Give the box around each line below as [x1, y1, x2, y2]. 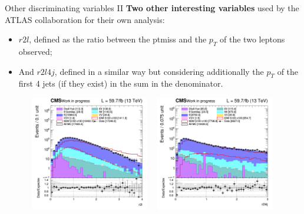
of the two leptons [220, 33, 285, 45]
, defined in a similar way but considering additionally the [54, 65, 264, 77]
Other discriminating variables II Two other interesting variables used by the [5, 2, 299, 14]
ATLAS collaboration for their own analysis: [5, 13, 165, 25]
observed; [18, 45, 52, 57]
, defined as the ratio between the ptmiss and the [29, 33, 207, 45]
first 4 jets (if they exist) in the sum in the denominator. [18, 77, 223, 90]
